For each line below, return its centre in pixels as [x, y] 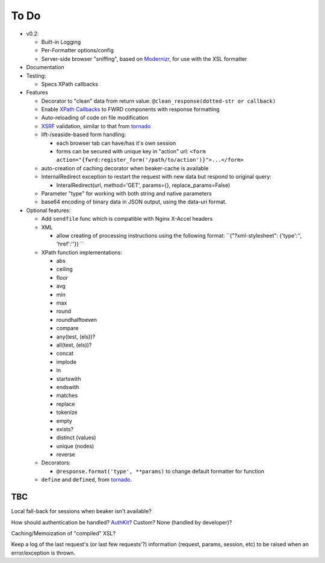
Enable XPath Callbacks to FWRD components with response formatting [130, 109]
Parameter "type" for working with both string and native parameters [126, 193]
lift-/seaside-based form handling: [84, 135]
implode [66, 361]
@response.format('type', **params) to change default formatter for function [160, 471]
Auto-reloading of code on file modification [95, 118]
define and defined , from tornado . [87, 480]
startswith [69, 378]
